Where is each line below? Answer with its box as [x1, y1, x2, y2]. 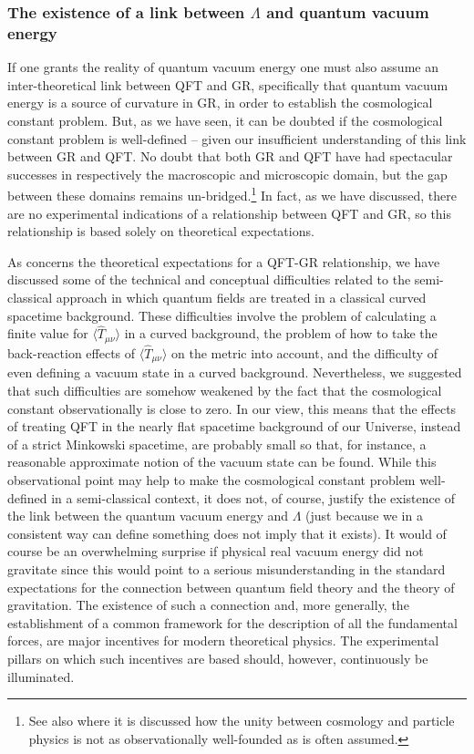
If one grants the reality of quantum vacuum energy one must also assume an [7, 57, 438, 77]
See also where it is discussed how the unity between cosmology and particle [28, 711, 455, 730]
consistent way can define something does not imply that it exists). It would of [7, 523, 447, 542]
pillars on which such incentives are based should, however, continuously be [7, 648, 428, 667]
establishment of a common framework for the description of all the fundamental [7, 613, 458, 632]
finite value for [7, 324, 88, 343]
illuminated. [7, 666, 75, 686]
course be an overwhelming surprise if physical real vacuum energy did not [7, 542, 424, 561]
